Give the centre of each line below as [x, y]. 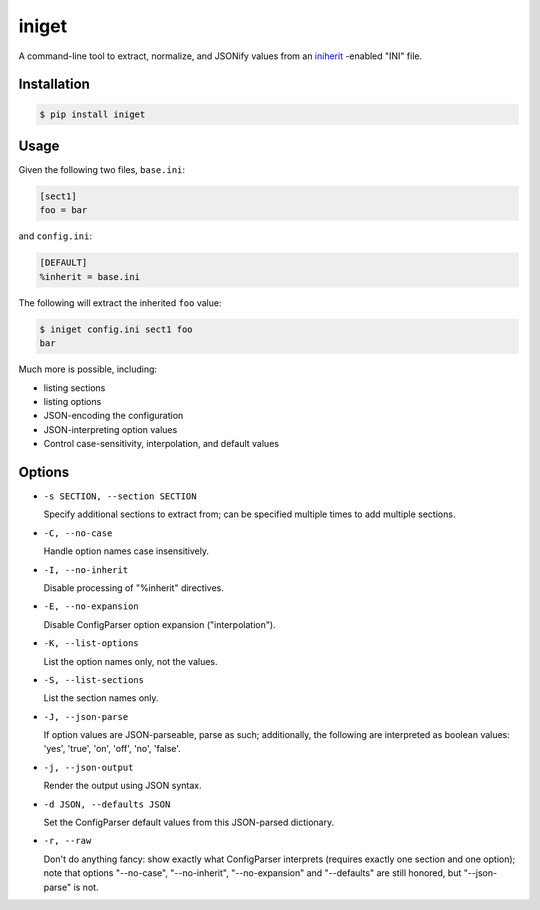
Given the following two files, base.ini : [101, 170]
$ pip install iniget [92, 114]
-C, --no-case [78, 533]
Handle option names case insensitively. [126, 551]
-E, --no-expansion [91, 606]
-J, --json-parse [86, 716]
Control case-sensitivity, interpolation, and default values [161, 444]
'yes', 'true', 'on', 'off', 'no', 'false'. [112, 749]
